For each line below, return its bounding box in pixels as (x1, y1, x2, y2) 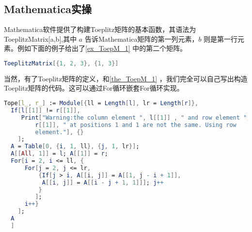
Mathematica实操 (4, 1, 92, 16)
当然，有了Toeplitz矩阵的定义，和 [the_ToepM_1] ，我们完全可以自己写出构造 (4, 73, 248, 83)
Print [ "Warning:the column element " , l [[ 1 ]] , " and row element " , (21, 114, 251, 121)
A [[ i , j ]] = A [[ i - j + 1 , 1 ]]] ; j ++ (42, 179, 164, 186)
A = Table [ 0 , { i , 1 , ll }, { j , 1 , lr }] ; (11, 143, 140, 150)
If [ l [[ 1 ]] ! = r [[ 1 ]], (11, 107, 80, 114)
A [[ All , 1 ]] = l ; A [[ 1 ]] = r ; (11, 150, 109, 157)
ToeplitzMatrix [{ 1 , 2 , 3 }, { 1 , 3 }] (4, 60, 119, 67)
